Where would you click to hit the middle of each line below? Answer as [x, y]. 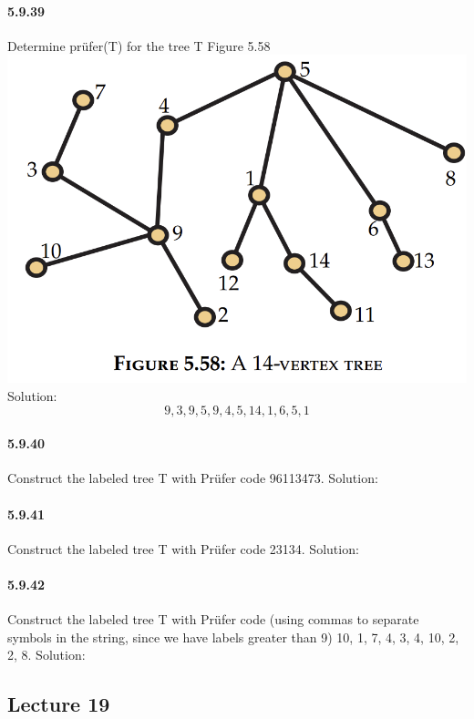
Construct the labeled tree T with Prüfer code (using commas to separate [213, 619]
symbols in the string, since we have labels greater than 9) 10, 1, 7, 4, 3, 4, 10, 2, [233, 637]
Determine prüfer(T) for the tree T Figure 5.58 [139, 45]
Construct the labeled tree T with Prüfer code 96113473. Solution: [193, 478]
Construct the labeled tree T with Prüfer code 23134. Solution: [183, 548]
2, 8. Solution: [46, 655]
